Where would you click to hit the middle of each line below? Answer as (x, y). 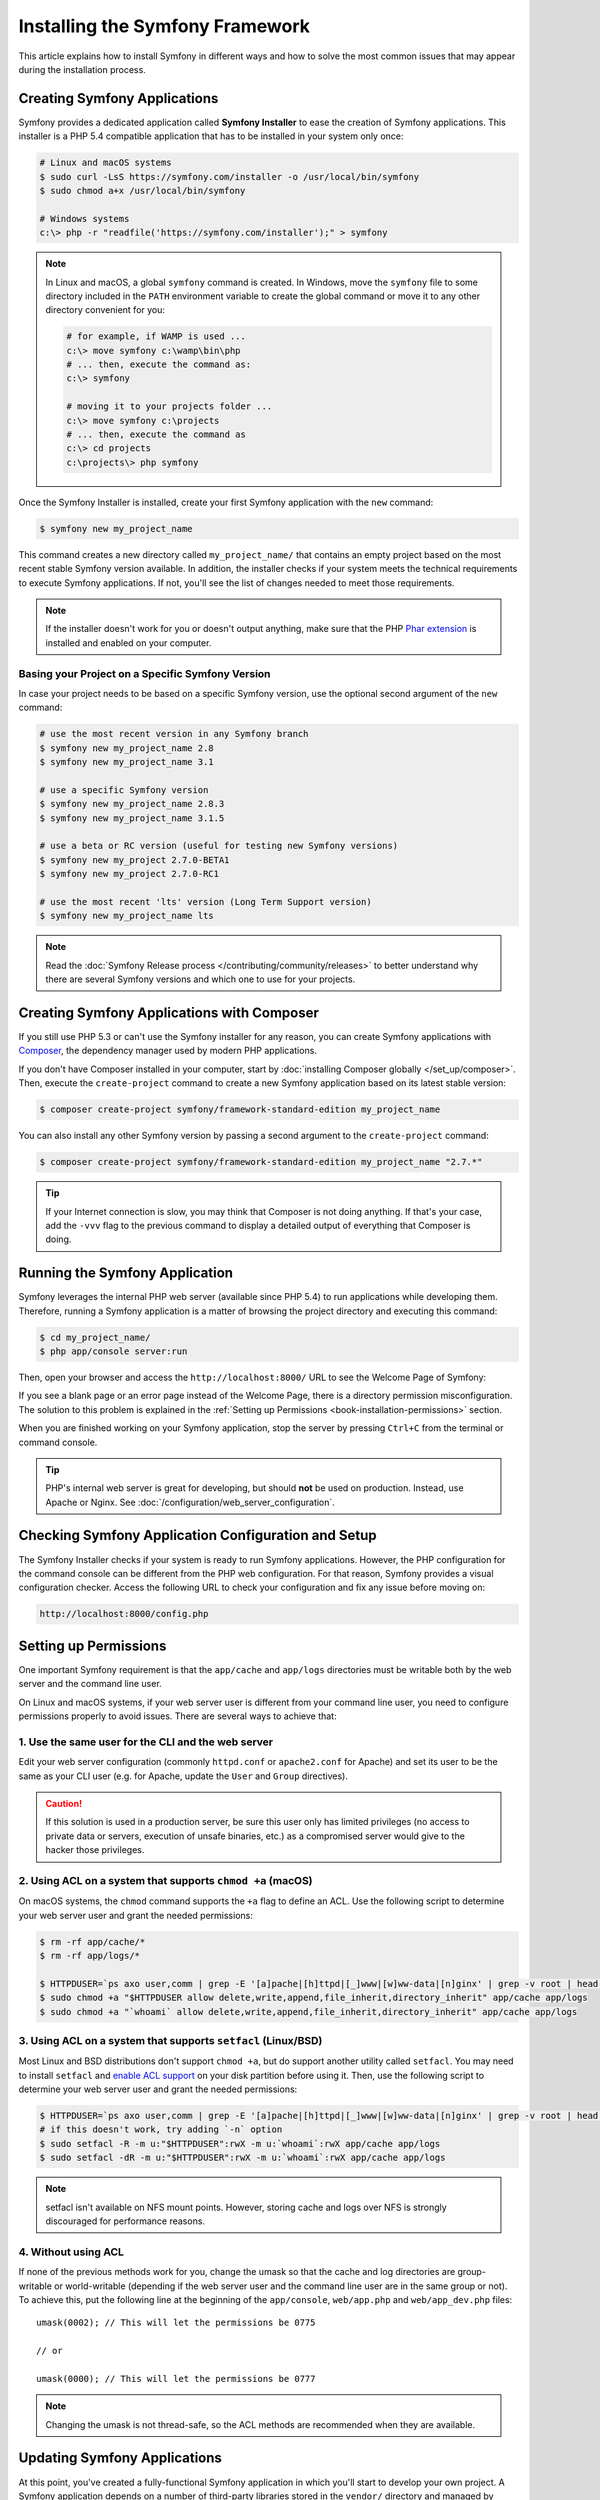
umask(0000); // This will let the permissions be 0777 (176, 2378)
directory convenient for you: (105, 310)
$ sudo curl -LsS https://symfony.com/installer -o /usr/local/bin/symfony (229, 176)
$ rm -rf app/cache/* (92, 1941)
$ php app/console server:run (113, 1351)
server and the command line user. (90, 1684)
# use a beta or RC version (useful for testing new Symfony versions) (219, 846)
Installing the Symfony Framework (164, 26)
